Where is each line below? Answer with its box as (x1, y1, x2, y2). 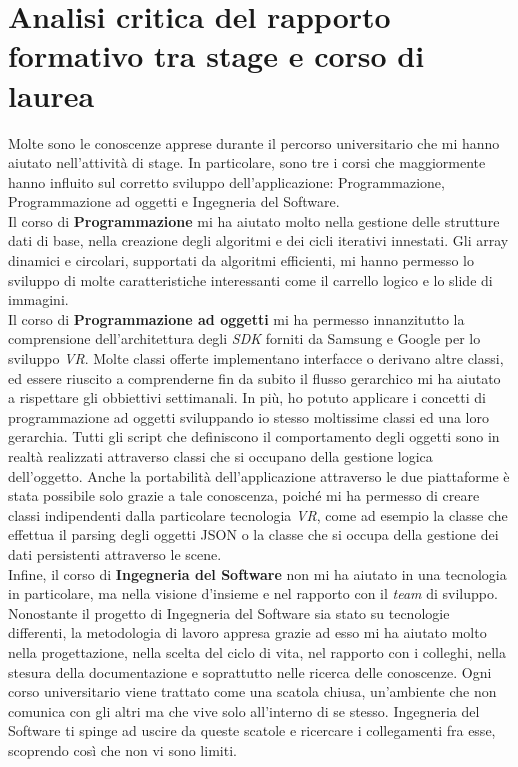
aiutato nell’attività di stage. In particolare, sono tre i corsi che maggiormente (8, 152, 486, 173)
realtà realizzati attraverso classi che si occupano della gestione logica (8, 446, 433, 466)
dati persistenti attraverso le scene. (8, 543, 222, 564)
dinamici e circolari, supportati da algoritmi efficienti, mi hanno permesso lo (8, 250, 474, 271)
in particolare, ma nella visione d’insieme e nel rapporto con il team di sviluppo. (8, 583, 498, 604)
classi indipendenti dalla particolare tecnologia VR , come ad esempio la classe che (8, 504, 508, 525)
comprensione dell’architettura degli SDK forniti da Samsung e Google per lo (8, 328, 481, 349)
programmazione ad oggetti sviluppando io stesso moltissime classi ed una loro (8, 406, 489, 427)
